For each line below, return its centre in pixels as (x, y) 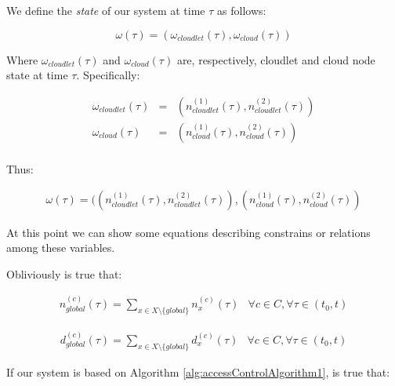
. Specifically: (108, 75)
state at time (37, 75)
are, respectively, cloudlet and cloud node (276, 59)
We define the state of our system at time (106, 10)
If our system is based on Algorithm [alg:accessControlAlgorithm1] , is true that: (198, 371)
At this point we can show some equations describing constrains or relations (188, 232)
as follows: (242, 10)
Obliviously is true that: (64, 273)
